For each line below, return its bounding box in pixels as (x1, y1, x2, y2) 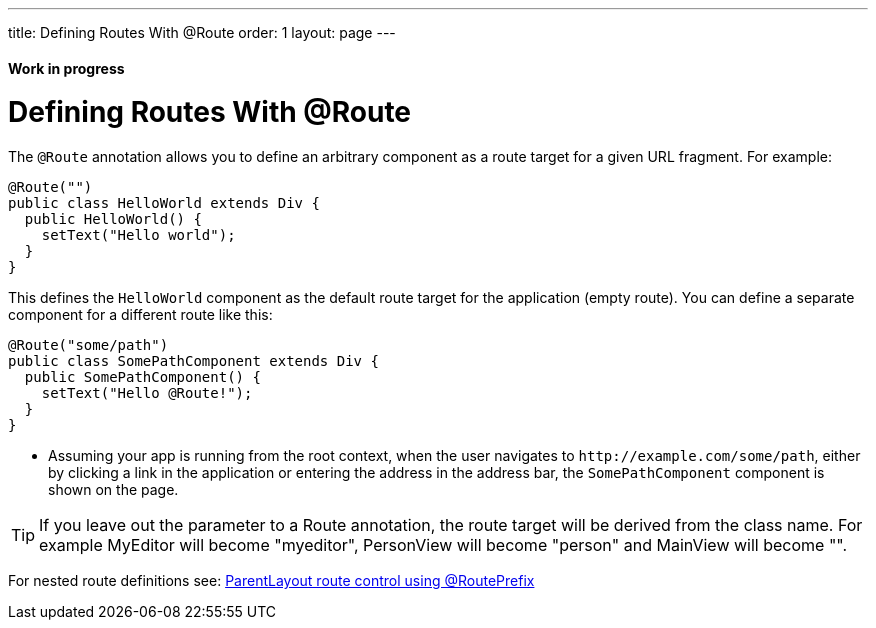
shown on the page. (48, 481, 179, 499)
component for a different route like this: (8, 306, 273, 324)
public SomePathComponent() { (24, 369, 261, 386)
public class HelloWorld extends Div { (8, 195, 320, 212)
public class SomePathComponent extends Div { (8, 353, 379, 370)
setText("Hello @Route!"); (41, 385, 253, 402)
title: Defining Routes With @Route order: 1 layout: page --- (8, 24, 396, 41)
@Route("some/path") (8, 337, 169, 354)
